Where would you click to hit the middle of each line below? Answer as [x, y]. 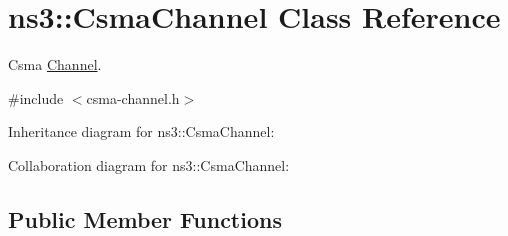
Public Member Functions [145, 218]
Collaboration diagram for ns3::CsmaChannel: [149, 164]
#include [36, 97]
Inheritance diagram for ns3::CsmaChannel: [141, 131]
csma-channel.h [133, 97]
